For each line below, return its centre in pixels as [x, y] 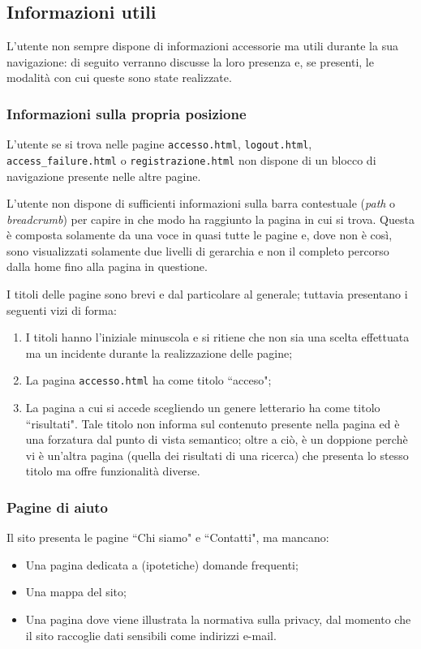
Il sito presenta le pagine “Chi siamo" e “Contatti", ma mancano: [168, 537]
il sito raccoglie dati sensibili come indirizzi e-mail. [151, 635]
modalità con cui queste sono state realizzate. [119, 77]
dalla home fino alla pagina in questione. [107, 266]
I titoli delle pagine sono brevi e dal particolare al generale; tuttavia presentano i [207, 294]
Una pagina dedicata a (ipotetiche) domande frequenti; [162, 564]
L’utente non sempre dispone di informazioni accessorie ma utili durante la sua [202, 46]
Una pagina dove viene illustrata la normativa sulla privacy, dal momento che [218, 619]
